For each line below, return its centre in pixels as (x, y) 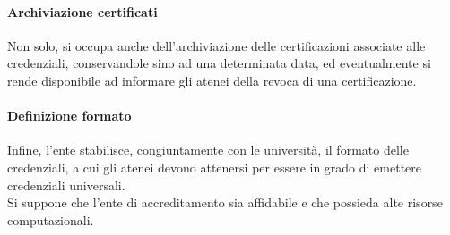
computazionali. (51, 219)
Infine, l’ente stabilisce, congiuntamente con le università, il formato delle (208, 150)
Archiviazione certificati (82, 11)
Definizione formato (69, 116)
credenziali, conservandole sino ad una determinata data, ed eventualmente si (219, 63)
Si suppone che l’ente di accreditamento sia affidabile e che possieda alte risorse (225, 202)
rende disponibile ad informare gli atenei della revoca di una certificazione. (212, 80)
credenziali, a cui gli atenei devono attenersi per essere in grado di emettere (215, 167)
